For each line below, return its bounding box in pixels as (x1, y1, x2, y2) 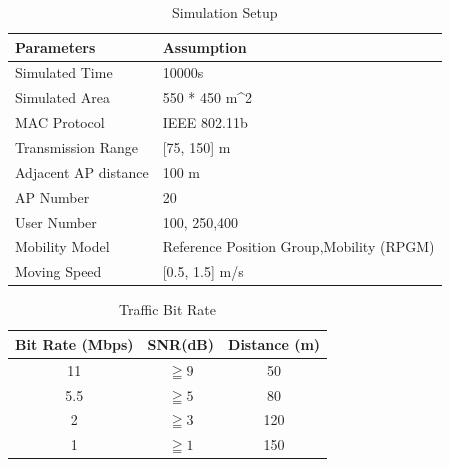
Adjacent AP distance (15, 161, 149, 182)
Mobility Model (15, 236, 110, 257)
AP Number (15, 186, 90, 207)
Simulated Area (15, 87, 110, 108)
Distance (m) (228, 333, 321, 354)
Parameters (15, 36, 96, 57)
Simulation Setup (172, 2, 278, 22)
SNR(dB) (147, 333, 215, 354)
